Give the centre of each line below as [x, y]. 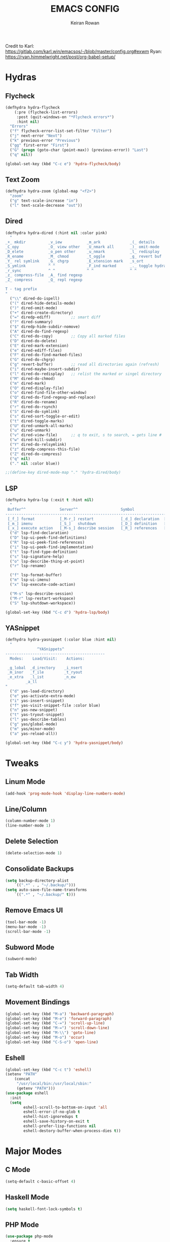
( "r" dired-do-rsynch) [34, 407]
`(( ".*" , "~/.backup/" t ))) [45, 895]
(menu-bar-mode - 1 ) [26, 927]
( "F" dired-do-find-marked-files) [46, 355]
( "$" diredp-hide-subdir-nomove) [45, 327]
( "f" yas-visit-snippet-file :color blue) [55, 705]
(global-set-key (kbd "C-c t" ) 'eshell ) [49, 1070]
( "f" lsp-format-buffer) [36, 575]
